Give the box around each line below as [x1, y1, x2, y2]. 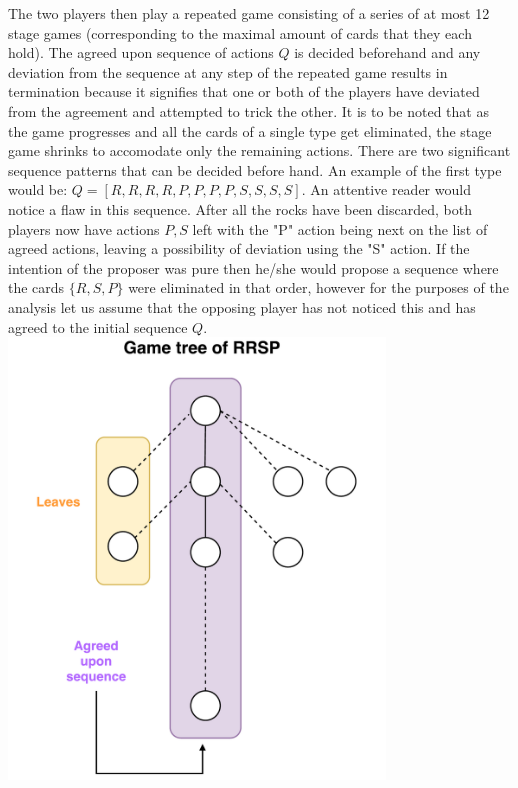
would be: [8, 179, 68, 200]
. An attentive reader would [301, 179, 471, 200]
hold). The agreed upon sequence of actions [8, 42, 274, 63]
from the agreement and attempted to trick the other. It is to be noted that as [8, 100, 489, 121]
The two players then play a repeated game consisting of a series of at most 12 [8, 3, 490, 23]
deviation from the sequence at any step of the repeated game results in [8, 61, 448, 82]
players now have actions [8, 218, 160, 239]
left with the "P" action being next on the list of [192, 218, 488, 239]
